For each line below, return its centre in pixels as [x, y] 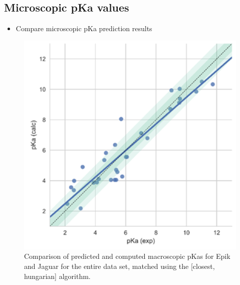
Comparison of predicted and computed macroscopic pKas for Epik [127, 256]
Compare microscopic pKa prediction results [84, 28]
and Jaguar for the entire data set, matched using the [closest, [119, 266]
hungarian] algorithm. [57, 276]
